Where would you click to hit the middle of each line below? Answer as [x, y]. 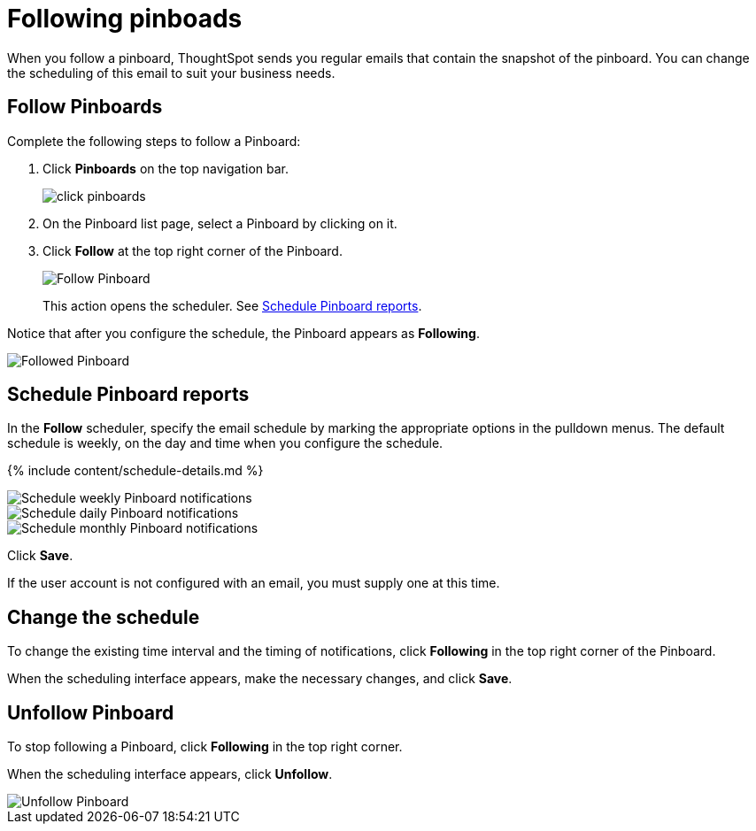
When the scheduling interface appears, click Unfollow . [170, 774]
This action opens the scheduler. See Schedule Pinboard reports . [232, 305]
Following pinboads [125, 19]
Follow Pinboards [85, 107]
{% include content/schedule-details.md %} [135, 471]
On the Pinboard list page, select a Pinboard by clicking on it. [220, 223]
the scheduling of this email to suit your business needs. [171, 73]
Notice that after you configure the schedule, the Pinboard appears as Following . [243, 333]
